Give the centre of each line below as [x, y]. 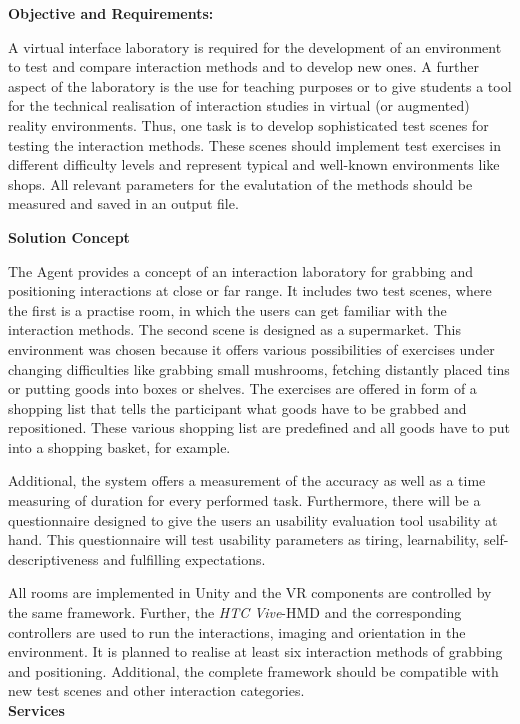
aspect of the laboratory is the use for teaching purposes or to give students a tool [260, 85]
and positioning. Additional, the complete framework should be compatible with [253, 670]
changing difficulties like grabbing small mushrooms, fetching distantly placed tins [259, 368]
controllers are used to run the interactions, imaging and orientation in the [237, 631]
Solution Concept [69, 236]
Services [36, 710]
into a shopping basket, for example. [119, 446]
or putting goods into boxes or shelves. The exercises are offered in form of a [242, 388]
